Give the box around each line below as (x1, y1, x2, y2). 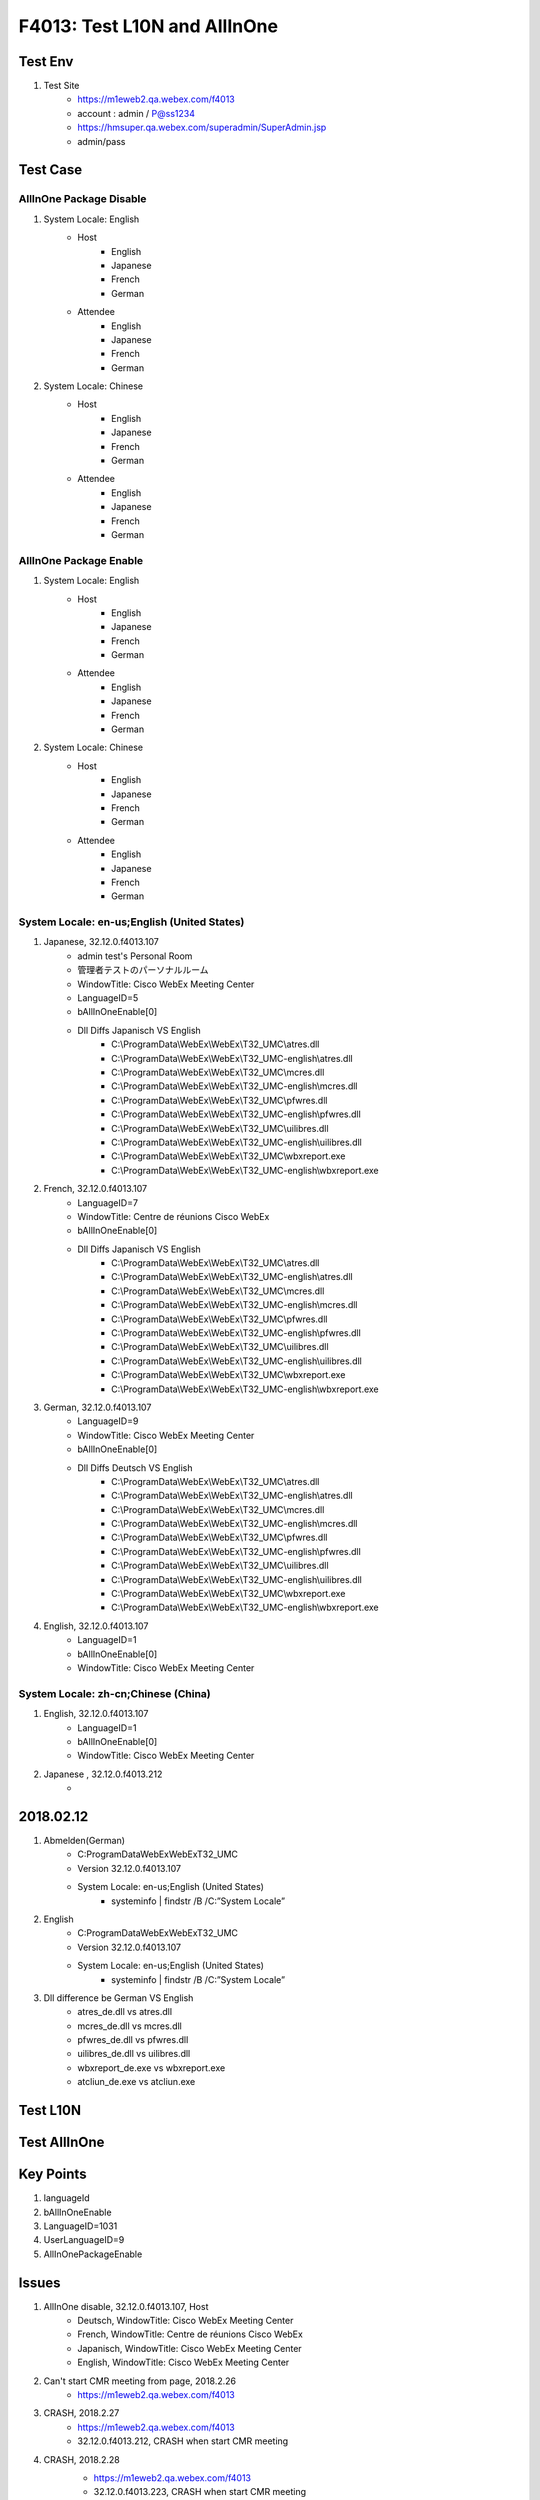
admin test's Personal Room (77, 950, 193, 962)
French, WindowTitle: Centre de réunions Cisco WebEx (77, 2328, 304, 2340)
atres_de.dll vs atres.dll (77, 2006, 173, 2018)
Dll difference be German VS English (43, 1991, 194, 2004)
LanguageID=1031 (43, 2220, 118, 2232)
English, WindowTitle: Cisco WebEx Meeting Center (77, 2356, 290, 2369)
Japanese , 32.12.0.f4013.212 (43, 1768, 163, 1780)
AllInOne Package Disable (18, 192, 147, 206)
